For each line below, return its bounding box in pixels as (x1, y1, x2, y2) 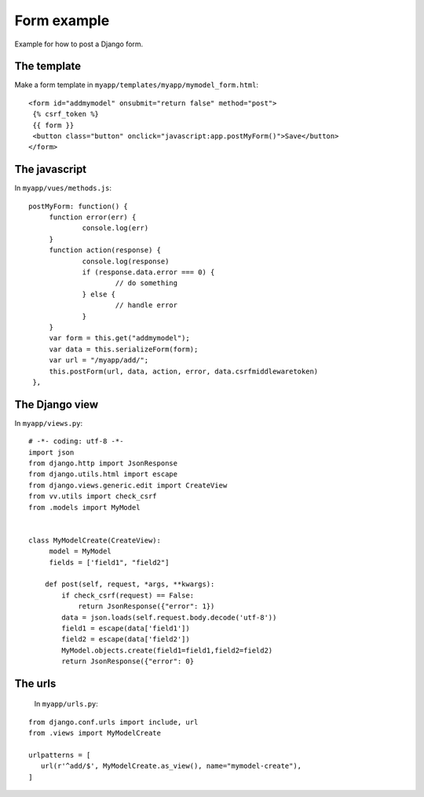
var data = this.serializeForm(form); (49, 344, 199, 354)
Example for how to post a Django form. (14, 39, 144, 49)
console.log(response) (82, 256, 170, 266)
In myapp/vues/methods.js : (14, 183, 112, 193)
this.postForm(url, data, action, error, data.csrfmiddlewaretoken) (49, 366, 319, 376)
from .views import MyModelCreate (28, 729, 161, 738)
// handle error (115, 301, 178, 310)
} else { (82, 289, 116, 299)
